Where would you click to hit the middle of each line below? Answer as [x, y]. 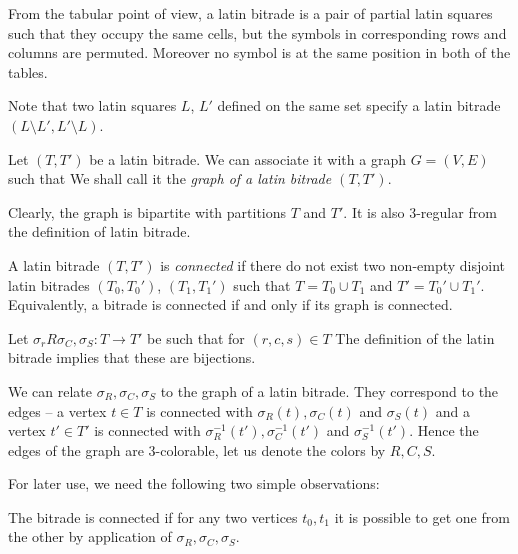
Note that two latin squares [92, 105]
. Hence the [444, 430]
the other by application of [90, 536]
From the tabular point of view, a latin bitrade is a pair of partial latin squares [250, 13]
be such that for [196, 337]
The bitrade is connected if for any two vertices [153, 516]
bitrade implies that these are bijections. [132, 357]
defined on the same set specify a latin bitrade [359, 105]
